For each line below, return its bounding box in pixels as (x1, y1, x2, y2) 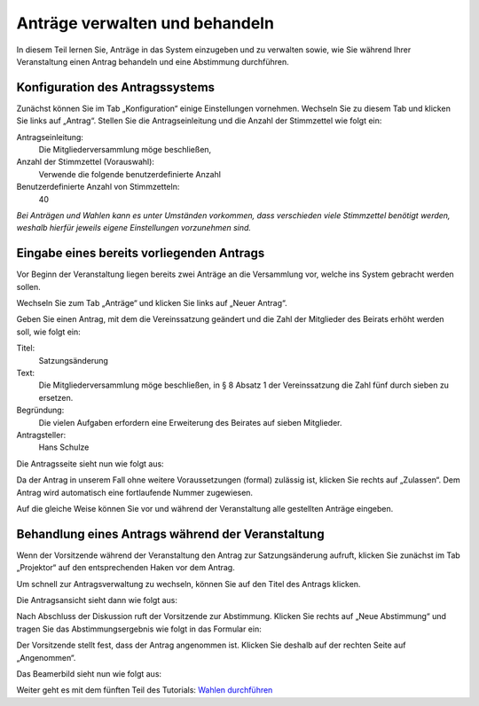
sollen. (16, 281, 42, 292)
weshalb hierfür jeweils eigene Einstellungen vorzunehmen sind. (16, 223, 252, 233)
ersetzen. (38, 392, 74, 403)
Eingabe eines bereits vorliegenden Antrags (16, 246, 265, 261)
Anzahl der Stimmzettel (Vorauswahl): (16, 156, 155, 168)
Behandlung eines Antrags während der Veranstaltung (16, 526, 325, 541)
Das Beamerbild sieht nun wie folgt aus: (16, 668, 162, 679)
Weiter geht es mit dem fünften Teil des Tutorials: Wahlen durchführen (16, 685, 273, 695)
